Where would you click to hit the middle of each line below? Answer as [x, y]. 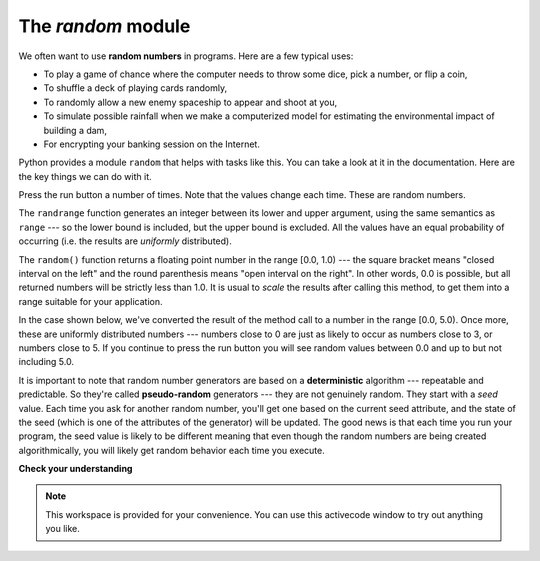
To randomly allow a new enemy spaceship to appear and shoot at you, [190, 102]
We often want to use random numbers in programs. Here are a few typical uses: [186, 56]
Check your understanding [75, 469]
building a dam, [75, 130]
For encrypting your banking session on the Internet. [151, 144]
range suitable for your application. [91, 301]
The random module [104, 26]
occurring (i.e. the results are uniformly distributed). [125, 241]
